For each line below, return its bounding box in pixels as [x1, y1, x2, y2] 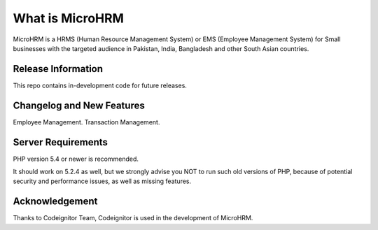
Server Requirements [13, 136, 108, 148]
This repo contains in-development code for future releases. [13, 81, 187, 89]
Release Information [13, 63, 104, 75]
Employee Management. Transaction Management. [13, 117, 160, 126]
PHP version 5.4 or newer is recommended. [13, 154, 139, 163]
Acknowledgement [13, 196, 98, 208]
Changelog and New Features [13, 99, 145, 111]
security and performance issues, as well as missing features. [13, 177, 192, 185]
